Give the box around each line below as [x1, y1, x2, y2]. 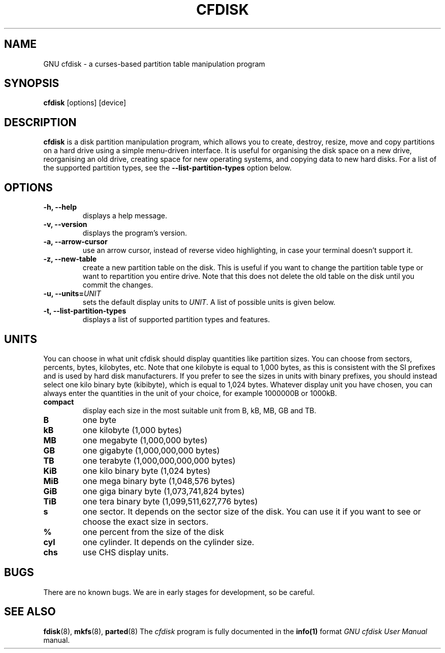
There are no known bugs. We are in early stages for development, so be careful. [43, 587, 315, 597]
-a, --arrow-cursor [43, 237, 108, 246]
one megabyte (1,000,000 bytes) [82, 435, 208, 445]
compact [43, 397, 74, 406]
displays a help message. [82, 211, 167, 220]
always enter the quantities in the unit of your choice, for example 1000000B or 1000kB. [43, 388, 337, 398]
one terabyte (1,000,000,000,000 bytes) [82, 455, 236, 466]
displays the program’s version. [82, 229, 187, 238]
